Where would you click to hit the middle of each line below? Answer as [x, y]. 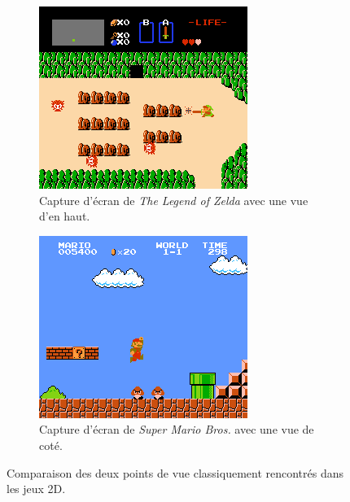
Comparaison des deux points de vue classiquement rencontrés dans [175, 472]
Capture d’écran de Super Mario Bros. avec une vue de [177, 429]
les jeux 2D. [36, 489]
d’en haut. [65, 216]
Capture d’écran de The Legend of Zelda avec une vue [174, 200]
